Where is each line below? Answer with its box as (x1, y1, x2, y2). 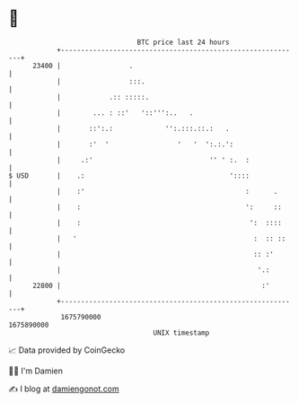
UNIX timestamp (153, 328, 210, 337)
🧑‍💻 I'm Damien (8, 365, 64, 376)
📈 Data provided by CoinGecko (8, 345, 126, 355)
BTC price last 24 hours (136, 38, 230, 47)
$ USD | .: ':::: (8, 171, 250, 180)
